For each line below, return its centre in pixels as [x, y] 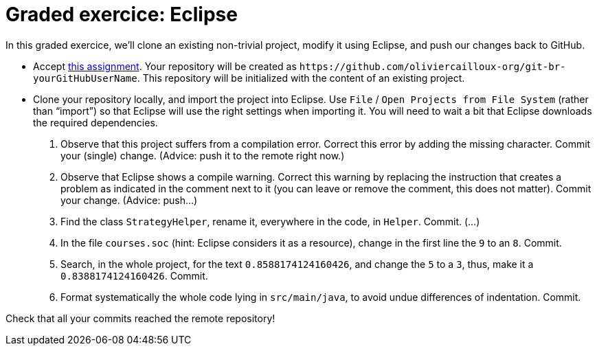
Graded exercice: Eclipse [122, 14]
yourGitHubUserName [85, 78]
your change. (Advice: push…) [129, 200]
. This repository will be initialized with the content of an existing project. [301, 78]
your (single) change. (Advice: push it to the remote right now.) [203, 155]
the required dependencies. [95, 122]
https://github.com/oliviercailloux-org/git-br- [432, 66]
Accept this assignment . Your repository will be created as [165, 66]
